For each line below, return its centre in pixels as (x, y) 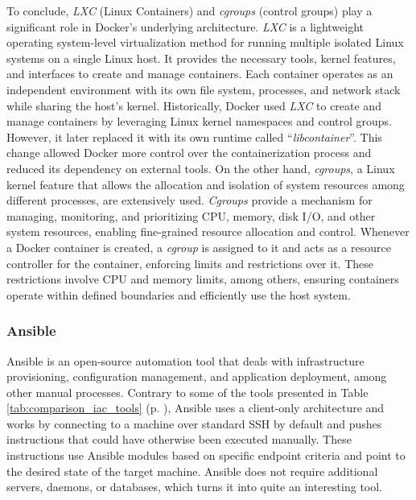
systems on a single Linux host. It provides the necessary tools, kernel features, (201, 58)
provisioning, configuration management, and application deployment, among (197, 376)
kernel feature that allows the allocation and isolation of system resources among (206, 184)
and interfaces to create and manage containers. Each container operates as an (200, 74)
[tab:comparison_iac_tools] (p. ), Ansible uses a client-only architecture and (196, 408)
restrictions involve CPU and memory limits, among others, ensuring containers (203, 279)
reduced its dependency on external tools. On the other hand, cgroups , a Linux (201, 168)
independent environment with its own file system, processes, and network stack (204, 89)
